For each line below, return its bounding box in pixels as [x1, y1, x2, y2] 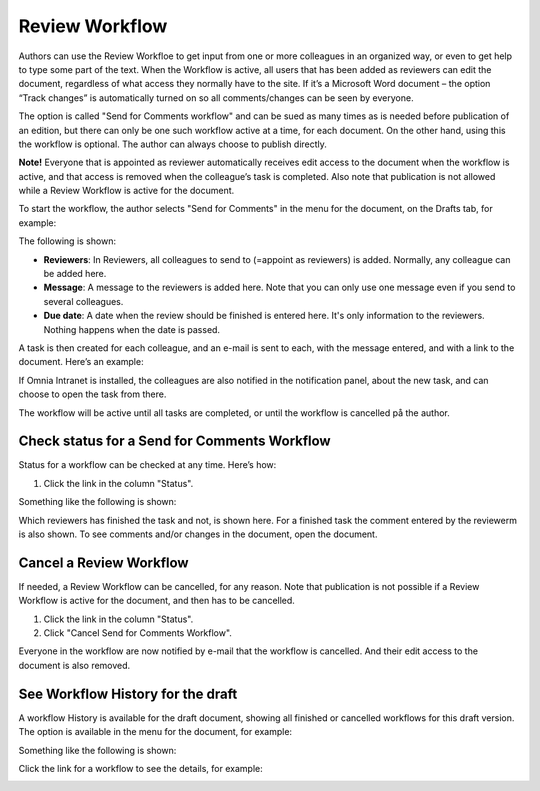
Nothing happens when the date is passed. [43, 323, 220, 335]
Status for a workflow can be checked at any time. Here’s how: [18, 459, 277, 471]
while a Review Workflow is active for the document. [18, 185, 235, 197]
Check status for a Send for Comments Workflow [18, 433, 331, 450]
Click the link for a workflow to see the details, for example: [18, 762, 264, 774]
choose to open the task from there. [18, 388, 167, 400]
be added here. [43, 268, 107, 280]
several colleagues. [43, 295, 124, 307]
